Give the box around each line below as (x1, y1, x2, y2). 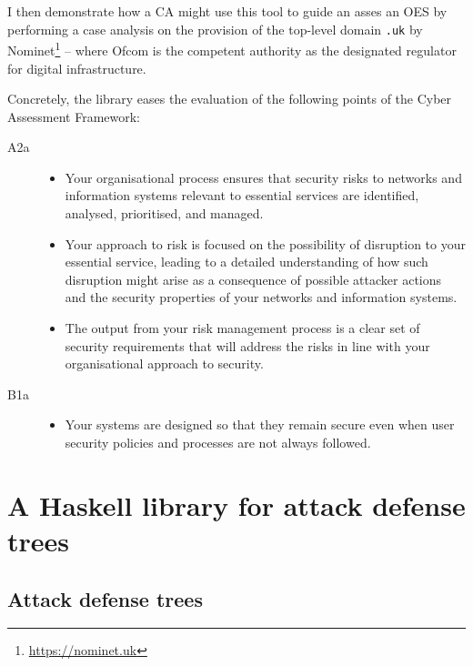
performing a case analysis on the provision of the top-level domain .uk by (7, 19, 423, 38)
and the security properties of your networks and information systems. (65, 288, 458, 307)
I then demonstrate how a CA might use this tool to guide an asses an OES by (7, 2, 448, 20)
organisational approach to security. (65, 354, 264, 373)
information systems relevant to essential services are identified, (65, 186, 419, 205)
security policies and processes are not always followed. (65, 433, 371, 451)
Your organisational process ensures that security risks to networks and (65, 167, 462, 187)
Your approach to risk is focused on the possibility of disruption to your (65, 234, 466, 253)
